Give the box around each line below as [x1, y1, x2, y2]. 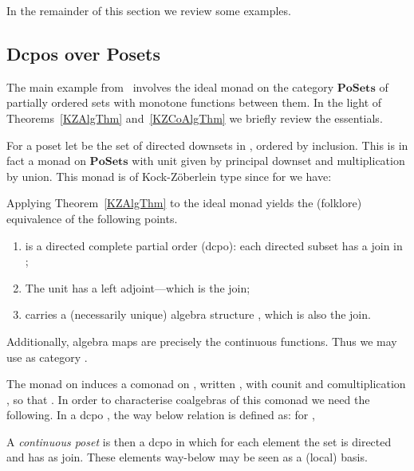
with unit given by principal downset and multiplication [132, 152, 405, 169]
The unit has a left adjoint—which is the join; [25, 279, 250, 296]
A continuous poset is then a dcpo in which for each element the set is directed [6, 433, 392, 449]
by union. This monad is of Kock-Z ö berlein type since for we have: [6, 167, 332, 184]
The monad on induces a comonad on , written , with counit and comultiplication [6, 375, 406, 392]
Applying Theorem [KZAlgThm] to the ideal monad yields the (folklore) [6, 194, 362, 211]
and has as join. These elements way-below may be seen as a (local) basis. [6, 449, 368, 465]
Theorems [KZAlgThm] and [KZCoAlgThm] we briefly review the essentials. [6, 109, 383, 126]
